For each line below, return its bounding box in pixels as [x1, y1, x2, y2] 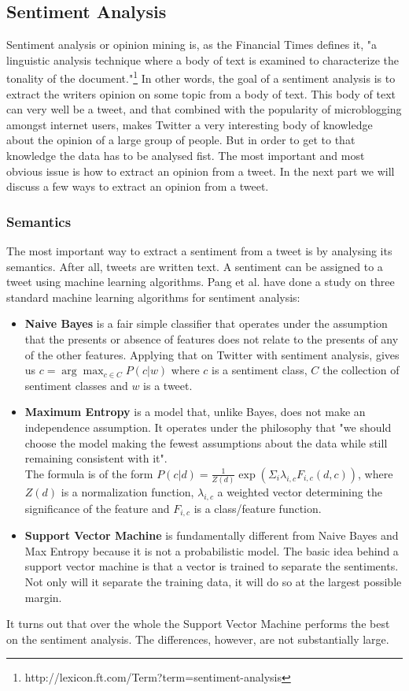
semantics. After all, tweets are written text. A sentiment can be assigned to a [6, 258, 383, 274]
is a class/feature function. [193, 500, 322, 516]
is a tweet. [143, 377, 193, 393]
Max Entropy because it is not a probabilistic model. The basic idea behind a [24, 542, 399, 559]
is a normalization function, [61, 484, 194, 500]
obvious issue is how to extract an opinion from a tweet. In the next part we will [6, 162, 395, 179]
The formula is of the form [24, 465, 153, 481]
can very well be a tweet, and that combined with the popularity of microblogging [6, 101, 402, 117]
